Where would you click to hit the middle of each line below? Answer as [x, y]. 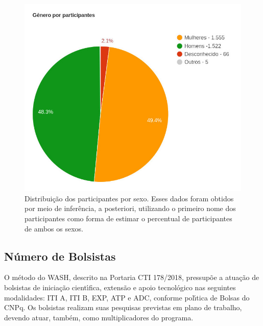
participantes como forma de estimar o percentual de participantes [128, 218]
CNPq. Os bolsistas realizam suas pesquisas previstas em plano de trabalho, [123, 307]
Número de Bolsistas [60, 256]
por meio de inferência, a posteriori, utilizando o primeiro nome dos [130, 208]
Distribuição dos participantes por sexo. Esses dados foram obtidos [129, 198]
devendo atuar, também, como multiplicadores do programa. [99, 317]
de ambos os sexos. [54, 228]
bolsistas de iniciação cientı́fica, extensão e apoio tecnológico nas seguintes [120, 287]
